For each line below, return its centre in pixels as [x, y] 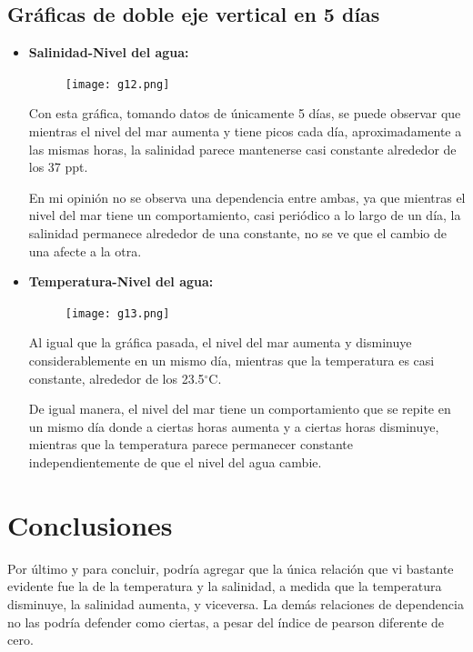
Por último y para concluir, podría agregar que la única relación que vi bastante [231, 568]
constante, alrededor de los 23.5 [116, 378]
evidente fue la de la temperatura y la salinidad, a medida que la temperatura [225, 586]
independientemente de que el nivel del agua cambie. [175, 462]
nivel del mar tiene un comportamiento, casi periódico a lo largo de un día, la [245, 215]
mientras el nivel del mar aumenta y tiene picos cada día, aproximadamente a [245, 131]
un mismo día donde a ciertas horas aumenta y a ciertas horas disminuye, [234, 426]
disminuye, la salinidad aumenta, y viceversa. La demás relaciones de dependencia [236, 603]
